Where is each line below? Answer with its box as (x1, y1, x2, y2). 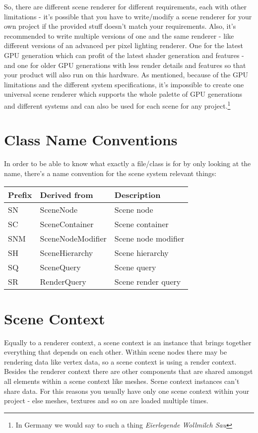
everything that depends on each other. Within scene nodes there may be (4, 347, 227, 357)
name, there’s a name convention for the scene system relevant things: (4, 168, 217, 178)
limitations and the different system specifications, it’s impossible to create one (4, 79, 244, 89)
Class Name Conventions (4, 129, 178, 150)
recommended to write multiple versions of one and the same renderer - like (4, 30, 234, 41)
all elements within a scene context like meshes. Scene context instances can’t (4, 376, 240, 386)
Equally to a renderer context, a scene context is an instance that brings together (4, 337, 252, 347)
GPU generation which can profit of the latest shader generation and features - (4, 50, 244, 60)
